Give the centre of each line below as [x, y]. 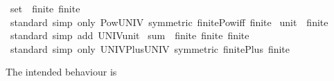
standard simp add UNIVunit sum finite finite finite [130, 35]
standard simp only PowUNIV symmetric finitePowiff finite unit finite [169, 22]
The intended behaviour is [61, 72]
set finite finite [45, 8]
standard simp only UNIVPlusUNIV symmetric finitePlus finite [150, 48]
